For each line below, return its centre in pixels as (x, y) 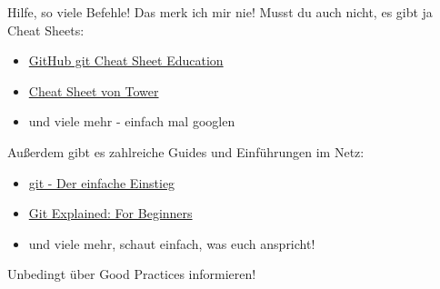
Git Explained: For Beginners (110, 213)
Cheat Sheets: (46, 30)
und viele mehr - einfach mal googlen (132, 121)
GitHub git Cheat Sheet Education (126, 60)
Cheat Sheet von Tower (94, 90)
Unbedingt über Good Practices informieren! (132, 274)
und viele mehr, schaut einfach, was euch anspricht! (172, 243)
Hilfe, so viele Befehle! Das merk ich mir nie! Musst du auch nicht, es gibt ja (220, 12)
